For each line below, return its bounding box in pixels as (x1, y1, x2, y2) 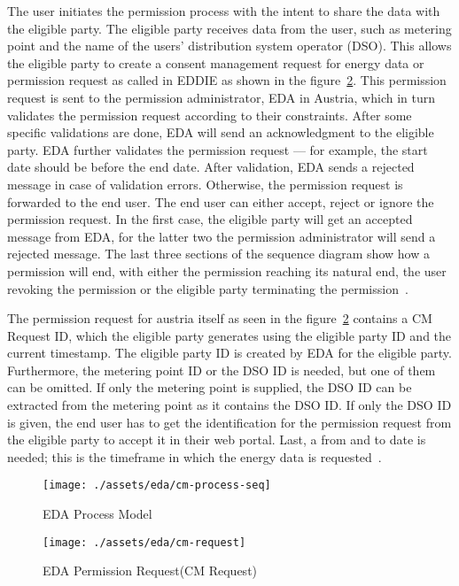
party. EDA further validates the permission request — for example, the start (7, 140, 428, 158)
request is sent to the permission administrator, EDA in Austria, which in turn (7, 88, 436, 106)
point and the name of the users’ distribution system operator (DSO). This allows (7, 36, 452, 55)
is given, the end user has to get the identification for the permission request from (7, 413, 452, 431)
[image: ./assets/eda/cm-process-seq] (43, 479, 271, 492)
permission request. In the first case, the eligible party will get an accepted (7, 210, 413, 228)
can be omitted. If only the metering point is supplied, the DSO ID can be (7, 378, 412, 397)
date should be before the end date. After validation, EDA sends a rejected (7, 158, 415, 176)
